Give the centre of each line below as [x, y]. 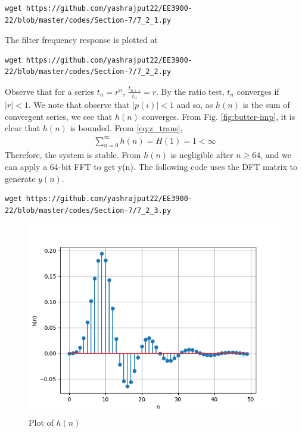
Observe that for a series [50, 91]
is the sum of [266, 105]
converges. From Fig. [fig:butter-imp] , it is [219, 116]
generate [20, 178]
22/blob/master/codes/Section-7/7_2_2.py [88, 72]
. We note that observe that [79, 105]
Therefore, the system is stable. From [73, 155]
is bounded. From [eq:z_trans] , [126, 128]
